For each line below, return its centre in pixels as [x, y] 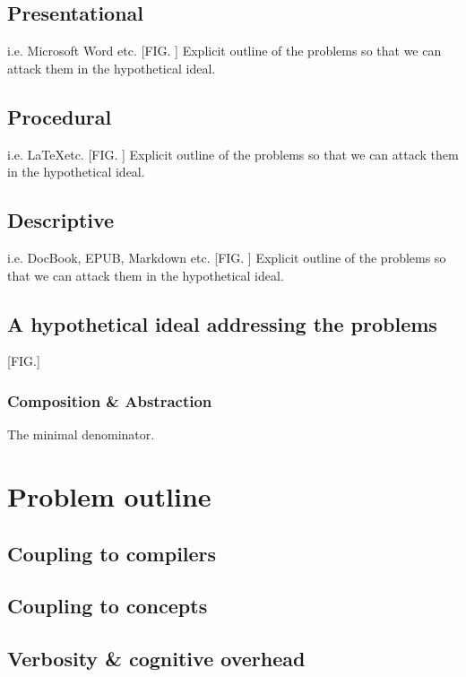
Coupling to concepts [108, 606]
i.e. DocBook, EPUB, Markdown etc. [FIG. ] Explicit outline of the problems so [227, 257]
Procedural [60, 116]
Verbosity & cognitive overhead [156, 659]
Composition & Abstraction [110, 400]
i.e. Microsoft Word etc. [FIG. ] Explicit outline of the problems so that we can [224, 51]
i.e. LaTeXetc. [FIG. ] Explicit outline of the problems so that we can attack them [233, 154]
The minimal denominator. [81, 434]
